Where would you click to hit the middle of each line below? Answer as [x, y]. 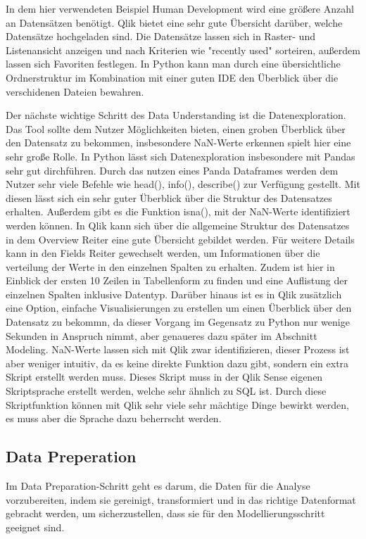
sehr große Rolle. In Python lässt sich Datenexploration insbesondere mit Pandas [181, 156]
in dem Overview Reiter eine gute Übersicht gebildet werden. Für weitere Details [180, 239]
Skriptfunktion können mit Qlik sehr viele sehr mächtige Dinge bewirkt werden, [177, 404]
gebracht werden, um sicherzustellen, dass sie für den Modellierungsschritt [165, 513]
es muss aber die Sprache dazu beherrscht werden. [114, 418]
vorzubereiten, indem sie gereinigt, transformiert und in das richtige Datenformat [181, 499]
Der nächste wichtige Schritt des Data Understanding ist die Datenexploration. [176, 115]
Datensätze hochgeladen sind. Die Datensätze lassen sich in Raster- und [160, 36]
